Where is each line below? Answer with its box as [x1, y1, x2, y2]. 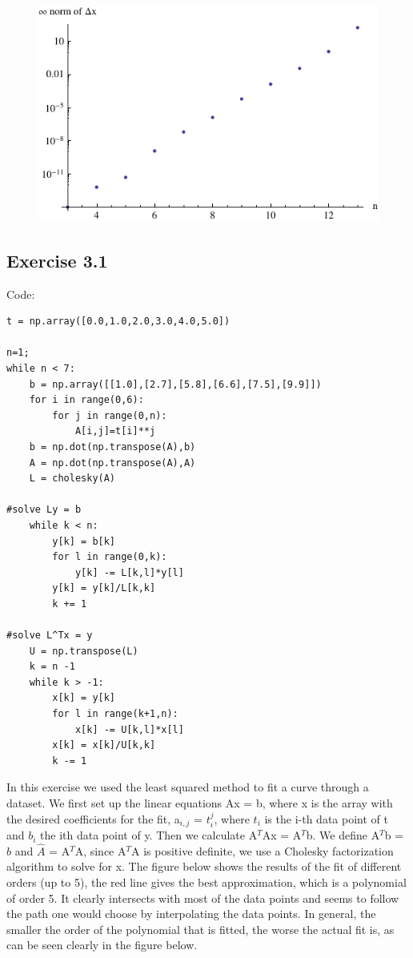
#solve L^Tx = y [6, 630, 93, 642]
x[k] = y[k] [52, 692, 116, 704]
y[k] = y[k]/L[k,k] [52, 582, 156, 594]
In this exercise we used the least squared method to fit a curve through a [6, 779, 369, 795]
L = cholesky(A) [29, 473, 116, 485]
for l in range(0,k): [52, 551, 167, 563]
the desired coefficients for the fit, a [6, 810, 180, 827]
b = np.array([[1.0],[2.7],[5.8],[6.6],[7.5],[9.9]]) [29, 378, 322, 390]
